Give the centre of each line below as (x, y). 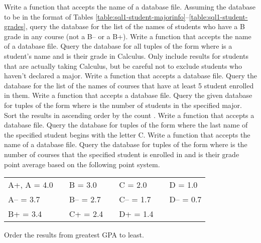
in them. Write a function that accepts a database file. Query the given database (128, 95)
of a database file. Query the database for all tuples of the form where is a (118, 46)
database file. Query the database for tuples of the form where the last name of (126, 125)
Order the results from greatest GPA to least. (74, 235)
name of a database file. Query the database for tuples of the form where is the (126, 144)
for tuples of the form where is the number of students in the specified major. (123, 105)
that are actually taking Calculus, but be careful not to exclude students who (123, 66)
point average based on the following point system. (82, 164)
